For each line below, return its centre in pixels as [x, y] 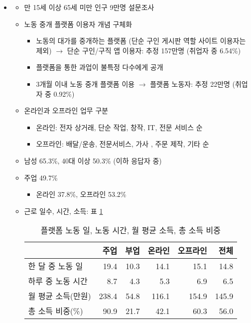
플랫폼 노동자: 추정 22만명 [190, 83]
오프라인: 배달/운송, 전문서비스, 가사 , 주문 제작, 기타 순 [123, 144]
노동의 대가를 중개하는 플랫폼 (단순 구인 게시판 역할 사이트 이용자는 [141, 41]
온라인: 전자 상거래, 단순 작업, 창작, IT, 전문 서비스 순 [119, 127]
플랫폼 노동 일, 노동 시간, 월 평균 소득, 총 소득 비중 [130, 230]
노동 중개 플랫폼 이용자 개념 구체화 [78, 24]
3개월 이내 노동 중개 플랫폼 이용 [85, 83]
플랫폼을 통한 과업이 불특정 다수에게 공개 [100, 67]
